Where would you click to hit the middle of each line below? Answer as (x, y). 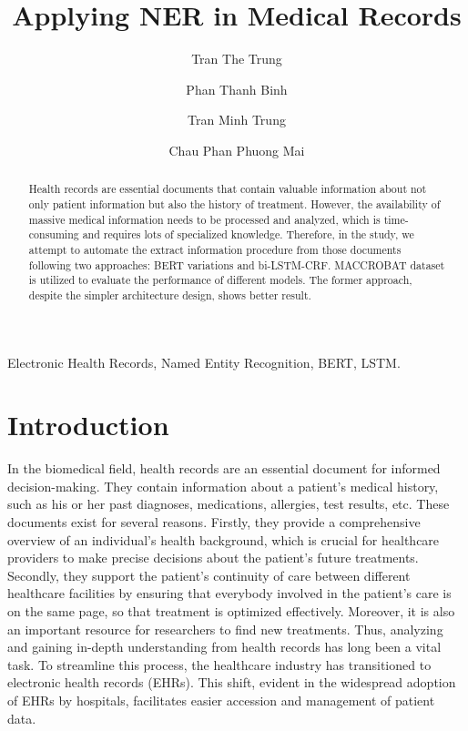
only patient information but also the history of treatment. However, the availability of (234, 203)
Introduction (88, 425)
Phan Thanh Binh (237, 89)
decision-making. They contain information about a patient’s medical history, (223, 486)
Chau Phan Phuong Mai (237, 150)
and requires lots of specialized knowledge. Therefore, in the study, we (248, 234)
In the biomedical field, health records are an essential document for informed (224, 468)
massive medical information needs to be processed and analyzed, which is (204, 219)
